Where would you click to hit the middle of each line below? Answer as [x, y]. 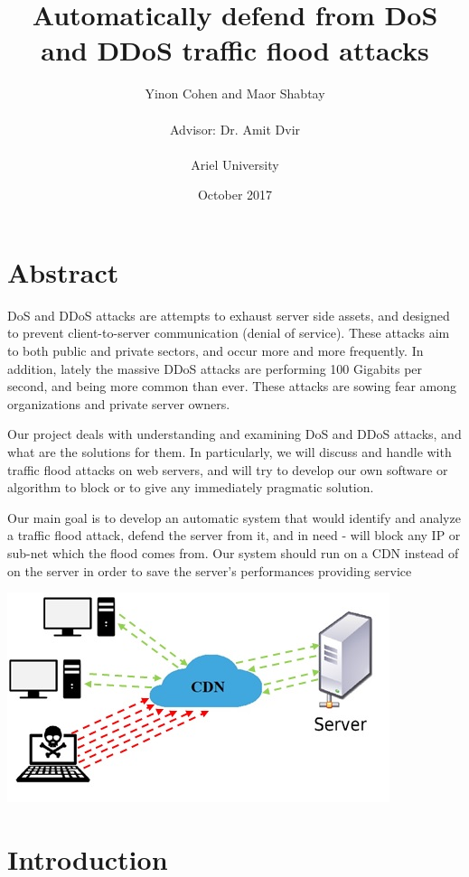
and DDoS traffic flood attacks [235, 50]
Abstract [63, 271]
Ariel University [235, 164]
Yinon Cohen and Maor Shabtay [235, 93]
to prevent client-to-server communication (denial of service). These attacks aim [229, 333]
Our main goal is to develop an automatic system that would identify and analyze [234, 517]
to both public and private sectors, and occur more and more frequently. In [216, 350]
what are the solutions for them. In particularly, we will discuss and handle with [230, 451]
